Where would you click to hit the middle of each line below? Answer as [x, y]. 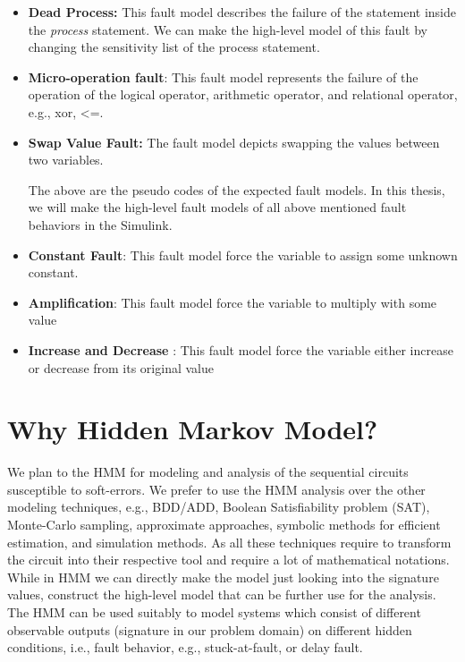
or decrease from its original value [121, 367]
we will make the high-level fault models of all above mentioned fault [217, 207]
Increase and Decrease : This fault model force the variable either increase [241, 349]
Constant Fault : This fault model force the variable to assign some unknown [243, 255]
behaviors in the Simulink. [100, 224]
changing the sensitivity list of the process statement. [174, 47]
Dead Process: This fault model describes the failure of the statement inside [242, 12]
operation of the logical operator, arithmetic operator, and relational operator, [243, 94]
